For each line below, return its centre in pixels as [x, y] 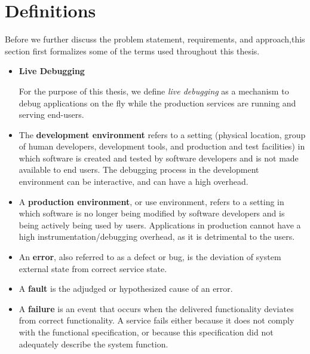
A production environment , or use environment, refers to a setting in [151, 201]
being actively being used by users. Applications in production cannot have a [160, 225]
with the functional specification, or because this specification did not [146, 332]
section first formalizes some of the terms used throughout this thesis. [132, 51]
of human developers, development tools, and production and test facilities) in [162, 146]
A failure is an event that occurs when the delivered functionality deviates [156, 308]
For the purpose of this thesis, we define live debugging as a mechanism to [154, 91]
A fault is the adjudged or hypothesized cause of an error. [126, 289]
